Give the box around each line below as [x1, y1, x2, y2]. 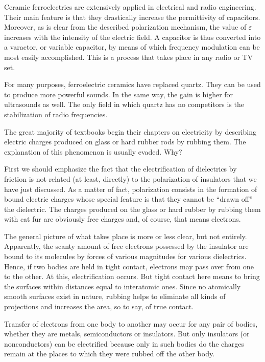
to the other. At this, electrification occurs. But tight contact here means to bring [4, 271, 260, 282]
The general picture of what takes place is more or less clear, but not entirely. [4, 230, 247, 241]
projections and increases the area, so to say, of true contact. [4, 301, 194, 312]
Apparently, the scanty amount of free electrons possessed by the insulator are [4, 241, 249, 251]
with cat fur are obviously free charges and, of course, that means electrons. [4, 214, 241, 224]
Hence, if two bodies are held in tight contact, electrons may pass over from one [4, 261, 254, 271]
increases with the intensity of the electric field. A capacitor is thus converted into [4, 31, 261, 42]
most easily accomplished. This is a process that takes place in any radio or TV [4, 51, 253, 62]
